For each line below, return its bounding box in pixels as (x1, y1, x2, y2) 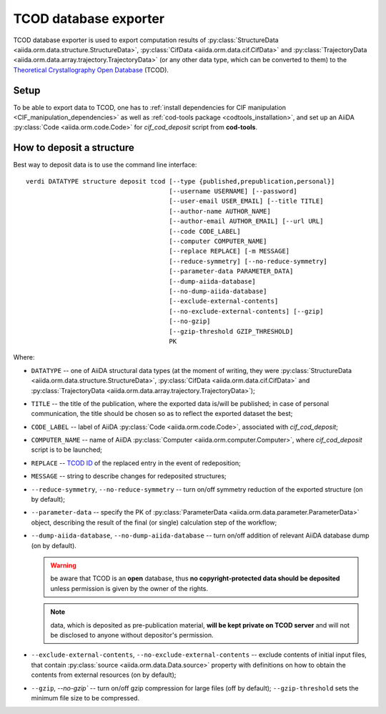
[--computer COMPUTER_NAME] (169, 237, 267, 246)
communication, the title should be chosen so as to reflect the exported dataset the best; (31, 410, 293, 418)
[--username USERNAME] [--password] (169, 187, 297, 196)
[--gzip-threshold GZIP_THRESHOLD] (169, 327, 294, 335)
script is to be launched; (31, 445, 103, 454)
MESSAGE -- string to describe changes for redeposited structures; (31, 472, 227, 480)
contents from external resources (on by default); (31, 670, 177, 679)
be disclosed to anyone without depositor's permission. (50, 630, 214, 639)
